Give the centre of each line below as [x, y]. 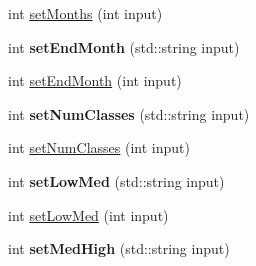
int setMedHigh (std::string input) [119, 248]
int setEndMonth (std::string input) [124, 46]
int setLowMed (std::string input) [116, 180]
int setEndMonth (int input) [95, 80]
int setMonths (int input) [85, 13]
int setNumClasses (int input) [99, 147]
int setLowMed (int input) [88, 214]
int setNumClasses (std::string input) [129, 113]
